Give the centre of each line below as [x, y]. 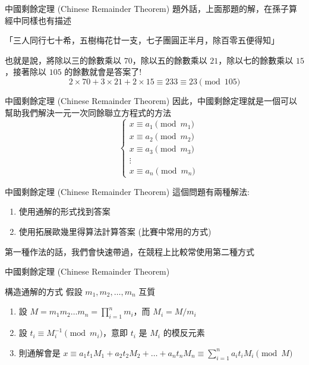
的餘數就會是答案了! [103, 72]
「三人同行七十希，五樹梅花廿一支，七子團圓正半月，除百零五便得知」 [142, 40]
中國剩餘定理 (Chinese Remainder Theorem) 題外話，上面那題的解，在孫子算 [151, 8]
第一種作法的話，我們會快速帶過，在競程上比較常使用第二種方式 [130, 251]
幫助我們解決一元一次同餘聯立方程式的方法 [88, 112]
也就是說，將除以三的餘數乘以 [63, 60]
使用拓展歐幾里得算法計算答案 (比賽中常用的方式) [115, 231]
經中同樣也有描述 [38, 20]
